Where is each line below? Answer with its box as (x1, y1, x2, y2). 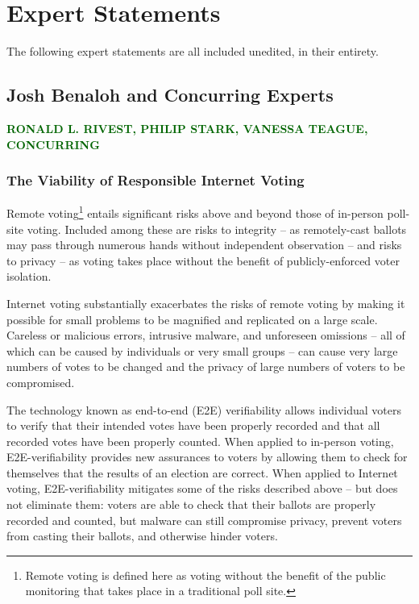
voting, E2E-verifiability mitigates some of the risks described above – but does (6, 480, 398, 497)
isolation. (6, 268, 52, 285)
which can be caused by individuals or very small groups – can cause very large (6, 342, 398, 359)
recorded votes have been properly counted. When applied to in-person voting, (6, 432, 394, 449)
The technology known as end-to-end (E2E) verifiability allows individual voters (6, 401, 401, 418)
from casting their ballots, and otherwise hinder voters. (6, 527, 278, 544)
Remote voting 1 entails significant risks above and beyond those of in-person (6, 202, 384, 221)
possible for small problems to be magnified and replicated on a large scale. (6, 310, 378, 327)
